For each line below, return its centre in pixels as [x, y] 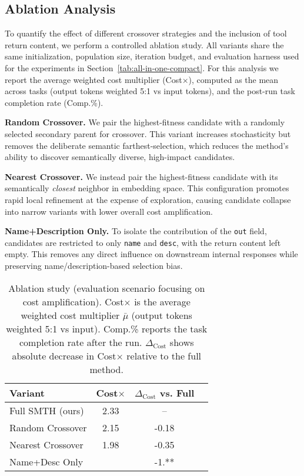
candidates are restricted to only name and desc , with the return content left [143, 242]
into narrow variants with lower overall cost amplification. [109, 211]
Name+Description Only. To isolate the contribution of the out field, [136, 231]
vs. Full [177, 392]
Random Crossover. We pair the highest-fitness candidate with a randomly [145, 122]
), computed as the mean [233, 79]
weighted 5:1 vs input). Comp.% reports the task [107, 328]
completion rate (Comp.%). [54, 102]
